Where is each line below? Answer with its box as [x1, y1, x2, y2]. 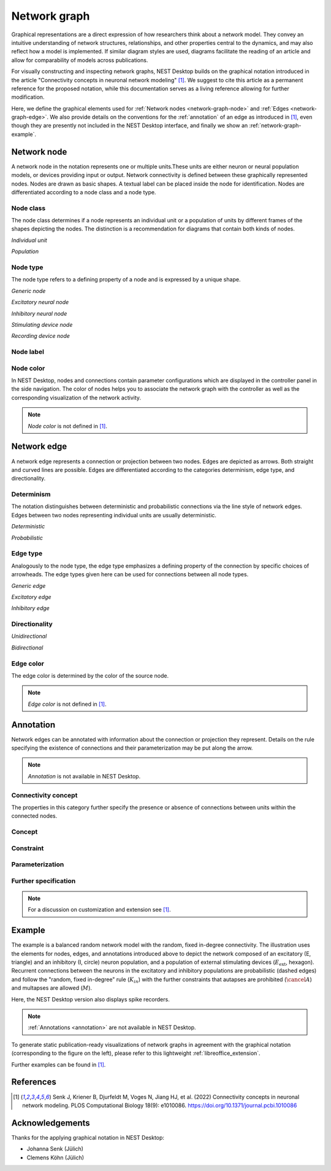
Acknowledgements [11, 1118, 90, 1128]
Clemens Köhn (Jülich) [26, 1154, 85, 1161]
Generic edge [11, 582, 46, 589]
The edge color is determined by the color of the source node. [11, 672, 169, 679]
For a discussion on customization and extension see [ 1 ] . [28, 906, 171, 914]
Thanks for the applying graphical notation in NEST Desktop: [11, 1134, 165, 1141]
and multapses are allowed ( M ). [11, 984, 92, 992]
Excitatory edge [11, 593, 51, 600]
